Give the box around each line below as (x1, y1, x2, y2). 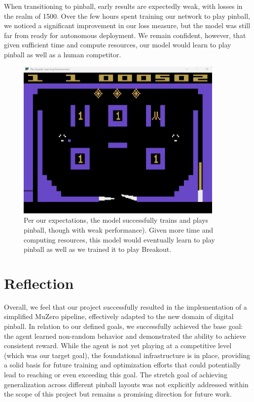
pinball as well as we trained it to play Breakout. (24, 244, 172, 254)
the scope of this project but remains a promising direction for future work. (4, 389, 232, 399)
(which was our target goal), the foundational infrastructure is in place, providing (4, 350, 251, 360)
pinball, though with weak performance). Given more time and (24, 224, 214, 235)
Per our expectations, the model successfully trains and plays (24, 215, 209, 225)
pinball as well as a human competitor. (4, 49, 121, 59)
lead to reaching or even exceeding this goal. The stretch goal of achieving (4, 369, 227, 380)
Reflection (4, 273, 74, 293)
